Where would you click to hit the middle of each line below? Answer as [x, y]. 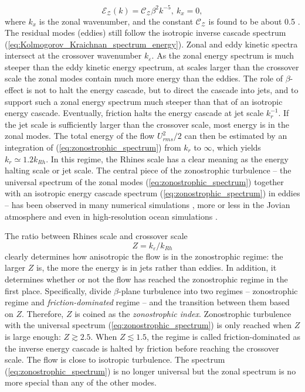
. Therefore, [43, 313]
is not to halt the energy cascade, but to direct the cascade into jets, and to [162, 90]
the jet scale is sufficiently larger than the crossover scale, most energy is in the [147, 124]
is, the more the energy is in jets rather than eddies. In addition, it [156, 267]
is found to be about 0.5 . [254, 21]
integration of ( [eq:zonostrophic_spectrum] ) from [93, 147]
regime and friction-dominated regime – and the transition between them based [147, 302]
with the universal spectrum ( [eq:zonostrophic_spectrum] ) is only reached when [148, 325]
